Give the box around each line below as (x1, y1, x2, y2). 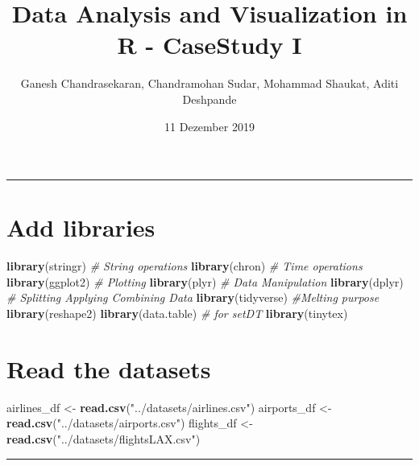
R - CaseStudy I (117, 28, 302, 61)
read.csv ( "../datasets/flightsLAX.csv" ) (6, 430, 201, 447)
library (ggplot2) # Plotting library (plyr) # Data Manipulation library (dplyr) (6, 273, 404, 290)
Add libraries (6, 211, 156, 244)
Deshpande (182, 90, 237, 107)
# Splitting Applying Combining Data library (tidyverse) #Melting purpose (6, 289, 380, 306)
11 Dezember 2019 (164, 118, 255, 134)
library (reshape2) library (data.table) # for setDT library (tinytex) (6, 305, 348, 321)
